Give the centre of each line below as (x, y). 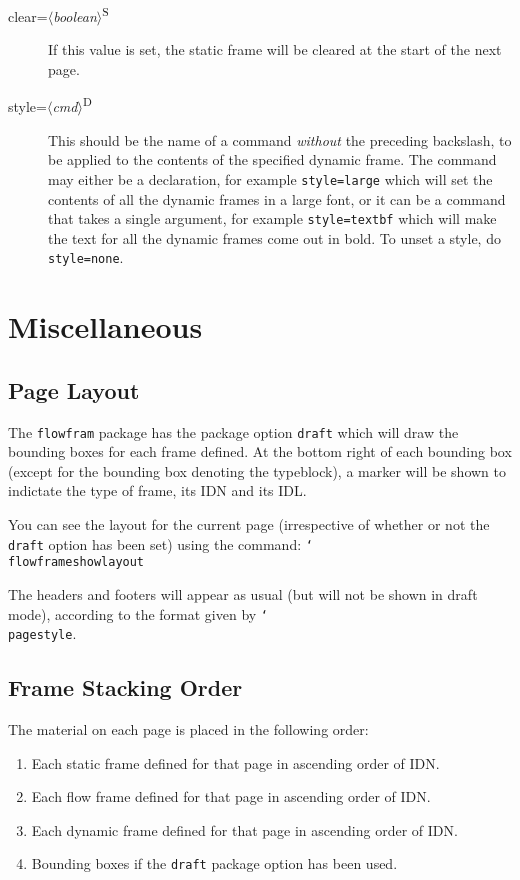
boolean (75, 15)
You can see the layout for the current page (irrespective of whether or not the (249, 524)
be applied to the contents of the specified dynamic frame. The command (272, 159)
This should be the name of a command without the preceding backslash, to (280, 139)
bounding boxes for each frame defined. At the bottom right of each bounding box (260, 451)
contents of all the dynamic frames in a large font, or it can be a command (277, 198)
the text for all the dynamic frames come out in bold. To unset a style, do (274, 237)
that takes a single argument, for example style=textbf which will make (272, 218)
